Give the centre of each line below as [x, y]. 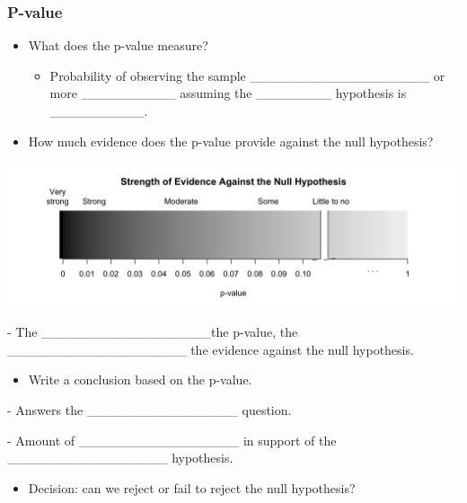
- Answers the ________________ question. [150, 410]
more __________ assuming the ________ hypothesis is [228, 93]
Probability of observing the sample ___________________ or [247, 75]
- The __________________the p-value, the [153, 332]
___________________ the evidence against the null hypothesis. [211, 349]
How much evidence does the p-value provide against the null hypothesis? [231, 141]
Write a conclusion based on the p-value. [140, 379]
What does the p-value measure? [118, 45]
